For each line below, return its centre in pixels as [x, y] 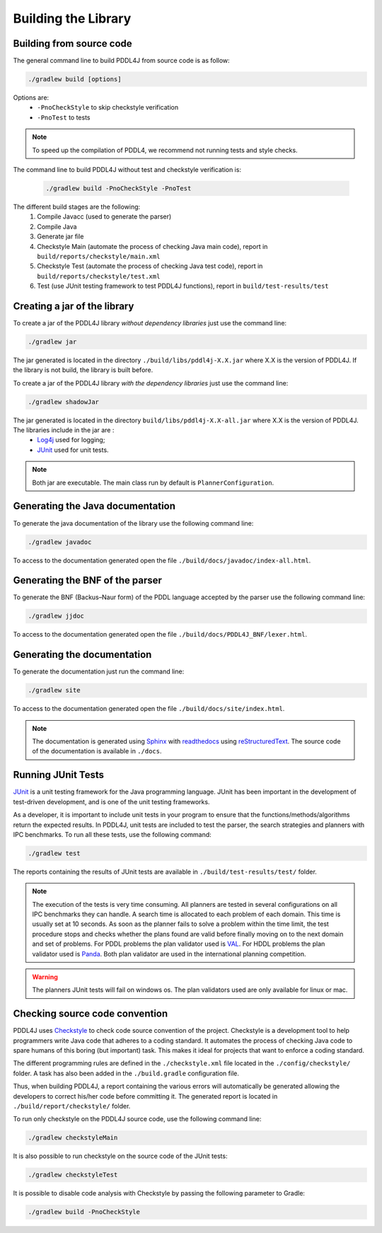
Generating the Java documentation [94, 506]
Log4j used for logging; [71, 440]
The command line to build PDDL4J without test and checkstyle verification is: [127, 169]
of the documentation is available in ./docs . [97, 751]
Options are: [31, 98]
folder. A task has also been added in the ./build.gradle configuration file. [126, 1073]
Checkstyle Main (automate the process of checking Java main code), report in [152, 246]
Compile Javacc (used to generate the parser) [104, 216]
